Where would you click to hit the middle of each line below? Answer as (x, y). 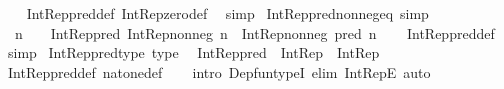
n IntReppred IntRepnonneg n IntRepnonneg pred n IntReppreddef (254, 32)
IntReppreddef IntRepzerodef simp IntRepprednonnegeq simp (227, 13)
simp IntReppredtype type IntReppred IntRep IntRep (193, 52)
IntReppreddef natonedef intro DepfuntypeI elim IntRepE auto (219, 71)
